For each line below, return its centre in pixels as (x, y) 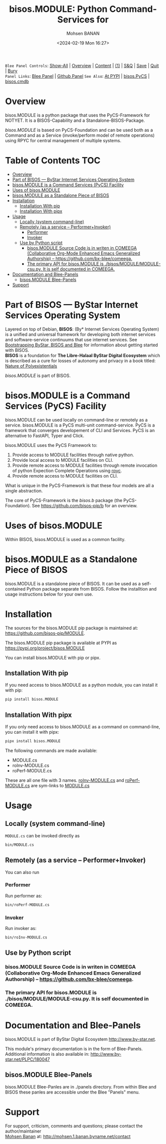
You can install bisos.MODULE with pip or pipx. (53, 657)
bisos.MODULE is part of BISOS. (38, 376)
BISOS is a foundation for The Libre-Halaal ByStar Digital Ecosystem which (83, 355)
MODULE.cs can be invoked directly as (42, 835)
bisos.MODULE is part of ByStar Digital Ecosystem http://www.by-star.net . (81, 1039)
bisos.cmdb (17, 81)
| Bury (11, 71)
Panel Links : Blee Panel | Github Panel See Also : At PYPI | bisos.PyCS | (77, 76)
